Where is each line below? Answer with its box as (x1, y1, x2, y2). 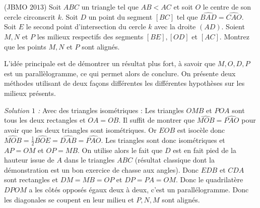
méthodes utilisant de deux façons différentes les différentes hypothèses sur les (4, 78, 245, 88)
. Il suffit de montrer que (118, 115, 195, 125)
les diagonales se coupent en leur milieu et (4, 194, 134, 204)
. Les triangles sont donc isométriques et (101, 134, 225, 145)
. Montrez (219, 31, 249, 41)
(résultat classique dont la (135, 154, 215, 165)
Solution (4, 105, 30, 115)
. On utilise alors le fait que (78, 144, 163, 155)
